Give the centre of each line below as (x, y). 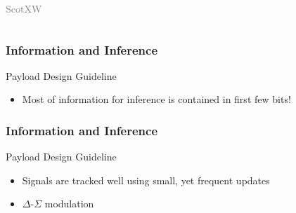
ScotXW (24, 8)
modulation (69, 204)
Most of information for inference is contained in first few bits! (156, 99)
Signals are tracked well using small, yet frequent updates (146, 180)
